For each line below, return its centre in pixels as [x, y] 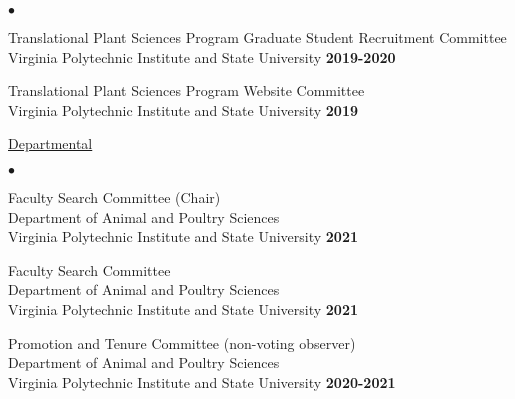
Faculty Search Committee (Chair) [114, 196]
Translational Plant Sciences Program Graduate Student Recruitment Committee [257, 37]
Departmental [50, 143]
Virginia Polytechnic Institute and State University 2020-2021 [202, 381]
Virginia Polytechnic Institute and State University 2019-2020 [202, 56]
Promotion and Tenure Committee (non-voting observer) [182, 342]
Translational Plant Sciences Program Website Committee [186, 90]
